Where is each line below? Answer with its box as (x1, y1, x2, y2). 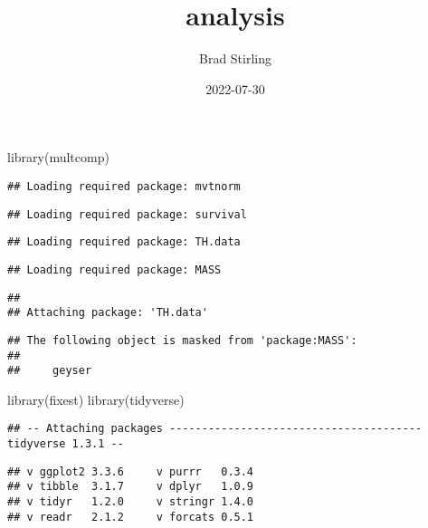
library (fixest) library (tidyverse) (7, 389, 185, 408)
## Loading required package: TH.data (7, 235, 241, 249)
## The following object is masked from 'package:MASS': (7, 333, 357, 347)
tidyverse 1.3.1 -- (7, 437, 124, 451)
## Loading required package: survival (7, 207, 247, 221)
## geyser (7, 364, 92, 378)
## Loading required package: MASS (7, 263, 222, 276)
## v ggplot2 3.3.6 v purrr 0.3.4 (7, 465, 254, 478)
